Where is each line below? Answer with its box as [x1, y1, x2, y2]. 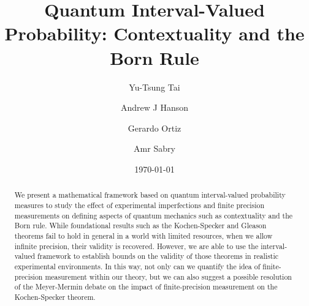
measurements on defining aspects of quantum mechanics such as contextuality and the [14, 210, 293, 220]
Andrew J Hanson [121, 101, 188, 114]
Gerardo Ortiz [128, 121, 181, 134]
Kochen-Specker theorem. [14, 291, 96, 302]
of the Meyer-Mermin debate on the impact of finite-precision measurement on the [14, 282, 278, 292]
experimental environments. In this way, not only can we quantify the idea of [14, 261, 261, 271]
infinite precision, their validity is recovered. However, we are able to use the [14, 241, 259, 251]
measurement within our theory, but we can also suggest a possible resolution [45, 271, 292, 282]
